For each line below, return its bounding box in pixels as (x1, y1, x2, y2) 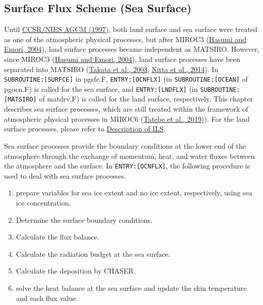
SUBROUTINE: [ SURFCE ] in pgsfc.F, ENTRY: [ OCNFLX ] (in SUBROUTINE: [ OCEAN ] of (4, 74, 248, 84)
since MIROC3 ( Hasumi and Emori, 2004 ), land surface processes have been (4, 53, 241, 64)
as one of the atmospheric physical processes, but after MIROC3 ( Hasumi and (4, 33, 246, 44)
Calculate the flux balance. (16, 231, 99, 242)
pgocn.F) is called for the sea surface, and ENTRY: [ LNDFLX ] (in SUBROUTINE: (4, 83, 240, 94)
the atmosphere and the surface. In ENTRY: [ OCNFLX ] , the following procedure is (4, 160, 250, 171)
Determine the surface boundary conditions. (16, 214, 153, 225)
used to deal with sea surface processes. (4, 170, 126, 181)
